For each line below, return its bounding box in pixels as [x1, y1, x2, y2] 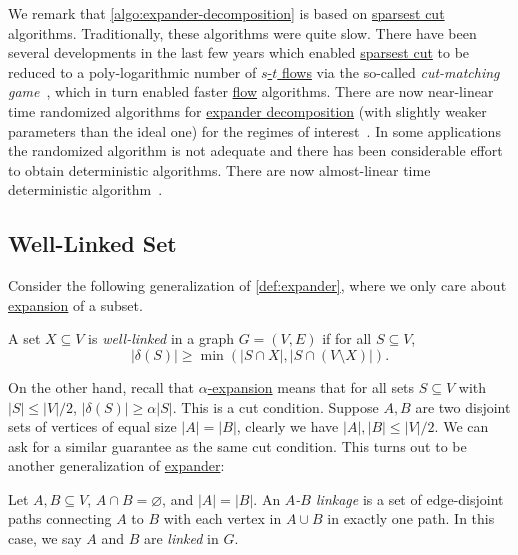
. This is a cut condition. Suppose [172, 396, 379, 417]
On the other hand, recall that [8, 376, 194, 397]
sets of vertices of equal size [8, 416, 177, 437]
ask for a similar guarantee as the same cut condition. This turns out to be [8, 435, 467, 456]
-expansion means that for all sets [207, 376, 415, 397]
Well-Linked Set [8, 228, 177, 259]
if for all [322, 328, 372, 349]
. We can [434, 416, 489, 437]
